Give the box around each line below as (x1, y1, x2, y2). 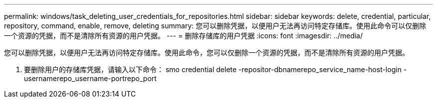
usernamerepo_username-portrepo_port (24, 74, 157, 83)
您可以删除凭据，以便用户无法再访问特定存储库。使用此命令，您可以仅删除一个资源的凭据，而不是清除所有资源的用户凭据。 (4, 48, 409, 57)
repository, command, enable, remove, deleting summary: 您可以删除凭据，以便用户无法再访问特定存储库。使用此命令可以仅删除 (4, 21, 427, 30)
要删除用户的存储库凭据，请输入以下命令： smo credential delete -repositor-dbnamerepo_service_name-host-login (24, 65, 402, 74)
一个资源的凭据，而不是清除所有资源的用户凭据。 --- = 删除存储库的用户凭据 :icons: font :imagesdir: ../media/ (4, 31, 363, 40)
